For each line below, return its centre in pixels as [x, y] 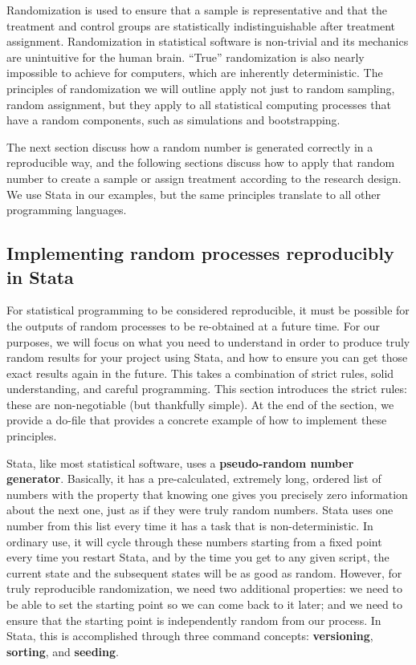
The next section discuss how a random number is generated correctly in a [190, 146]
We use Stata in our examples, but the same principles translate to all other [194, 194]
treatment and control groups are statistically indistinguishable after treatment [201, 25]
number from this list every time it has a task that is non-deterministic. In [190, 526]
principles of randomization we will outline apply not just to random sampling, [201, 88]
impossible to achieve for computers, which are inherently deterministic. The [195, 73]
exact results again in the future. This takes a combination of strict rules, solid [200, 373]
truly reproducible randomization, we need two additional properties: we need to [205, 588]
